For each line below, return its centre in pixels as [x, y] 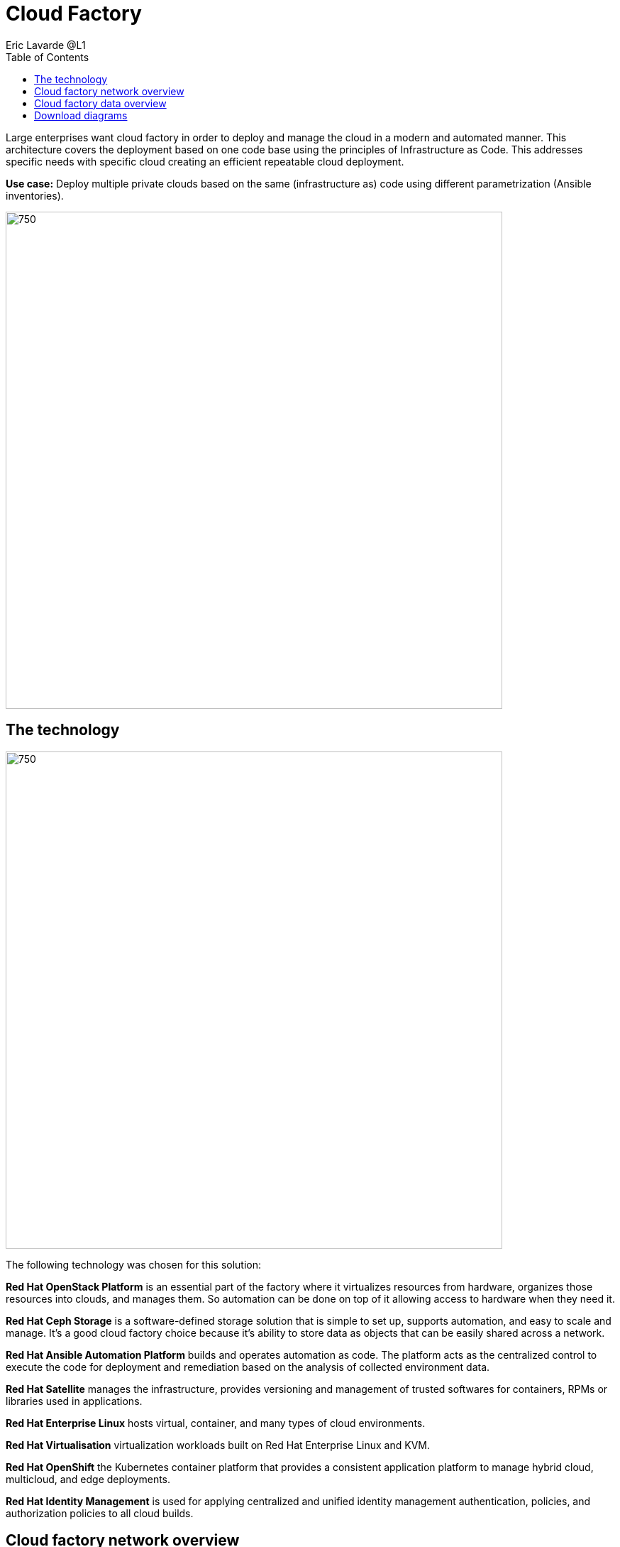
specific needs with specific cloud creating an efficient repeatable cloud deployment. [205, 161]
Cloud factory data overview [100, 103]
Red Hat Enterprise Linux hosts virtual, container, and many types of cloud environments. [216, 1423]
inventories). [35, 195]
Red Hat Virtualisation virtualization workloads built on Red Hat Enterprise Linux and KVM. [218, 1445]
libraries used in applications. [74, 1401]
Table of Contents [48, 57]
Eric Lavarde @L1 [46, 45]
